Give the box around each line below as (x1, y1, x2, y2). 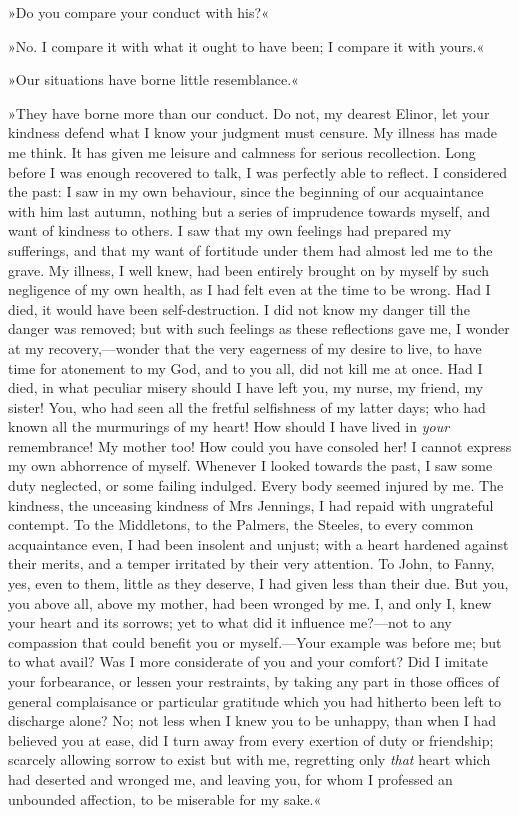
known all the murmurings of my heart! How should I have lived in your (8, 416, 450, 437)
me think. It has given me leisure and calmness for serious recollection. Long (8, 141, 476, 162)
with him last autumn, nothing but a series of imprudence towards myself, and (8, 200, 490, 221)
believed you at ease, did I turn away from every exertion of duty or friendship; (8, 729, 494, 750)
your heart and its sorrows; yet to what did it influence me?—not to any (8, 612, 452, 633)
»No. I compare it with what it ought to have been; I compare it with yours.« (8, 35, 485, 56)
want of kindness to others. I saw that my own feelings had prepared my (8, 220, 452, 241)
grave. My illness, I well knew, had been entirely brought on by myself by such (8, 259, 490, 280)
